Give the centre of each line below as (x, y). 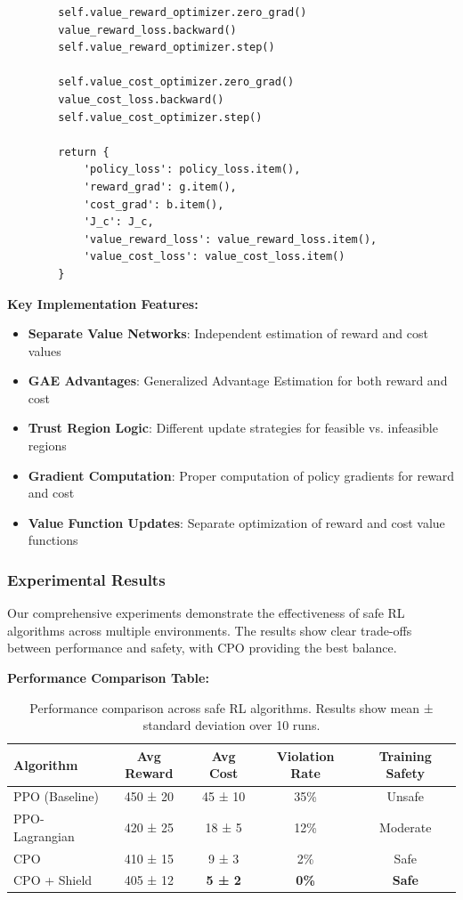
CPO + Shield (53, 880)
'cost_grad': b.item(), (154, 204)
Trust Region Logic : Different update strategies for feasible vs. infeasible (233, 428)
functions (53, 540)
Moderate (406, 827)
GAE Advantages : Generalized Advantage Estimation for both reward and (238, 381)
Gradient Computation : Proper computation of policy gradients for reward (241, 475)
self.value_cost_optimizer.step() (160, 117)
